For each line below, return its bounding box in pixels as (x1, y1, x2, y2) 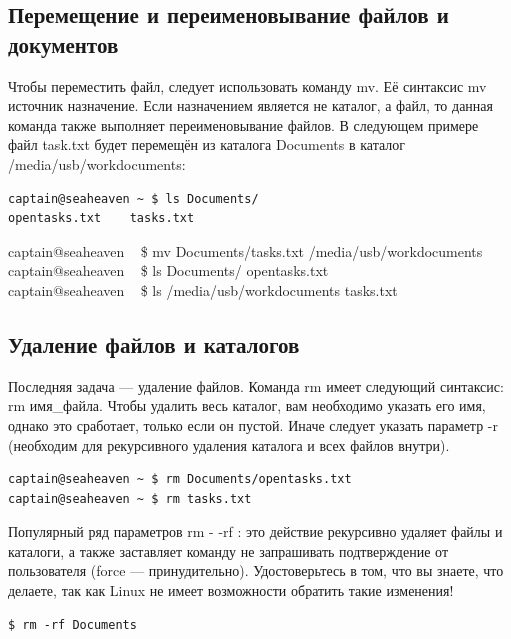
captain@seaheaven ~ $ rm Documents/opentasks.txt (8, 472, 352, 487)
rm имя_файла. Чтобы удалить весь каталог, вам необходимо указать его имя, (8, 395, 486, 416)
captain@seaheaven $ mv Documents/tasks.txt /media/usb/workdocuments (8, 240, 483, 261)
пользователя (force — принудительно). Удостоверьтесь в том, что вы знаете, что (8, 560, 504, 581)
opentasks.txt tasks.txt (8, 211, 195, 226)
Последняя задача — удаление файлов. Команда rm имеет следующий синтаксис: (8, 375, 504, 396)
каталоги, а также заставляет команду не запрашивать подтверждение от (8, 540, 448, 561)
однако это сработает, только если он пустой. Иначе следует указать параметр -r (8, 414, 498, 435)
